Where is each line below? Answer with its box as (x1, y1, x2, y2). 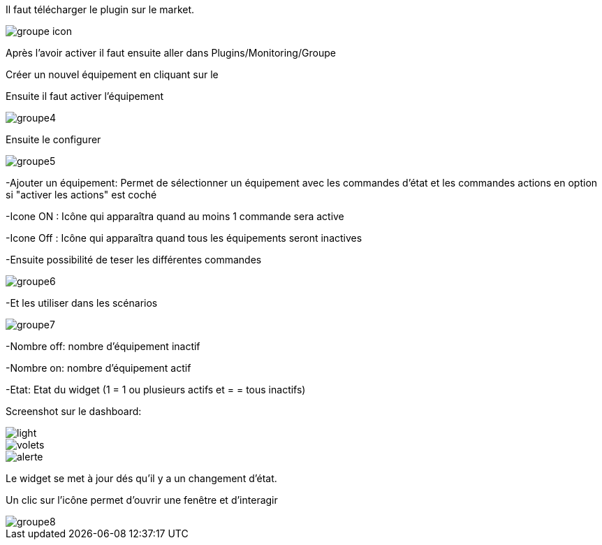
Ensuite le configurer (6, 133, 101, 145)
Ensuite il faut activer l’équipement (6, 90, 164, 102)
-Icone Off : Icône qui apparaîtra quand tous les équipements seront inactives (6, 232, 362, 244)
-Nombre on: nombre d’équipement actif (6, 362, 191, 374)
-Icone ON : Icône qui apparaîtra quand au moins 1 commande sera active (6, 210, 344, 222)
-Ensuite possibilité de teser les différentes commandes (6, 254, 262, 266)
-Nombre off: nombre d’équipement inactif (6, 340, 200, 352)
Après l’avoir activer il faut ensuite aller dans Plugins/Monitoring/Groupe (6, 47, 336, 59)
